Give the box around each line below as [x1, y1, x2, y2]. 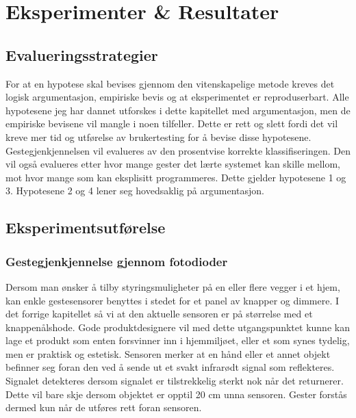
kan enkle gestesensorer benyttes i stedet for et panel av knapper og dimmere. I [5, 293, 340, 307]
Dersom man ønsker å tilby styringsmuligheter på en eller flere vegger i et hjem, [5, 279, 340, 293]
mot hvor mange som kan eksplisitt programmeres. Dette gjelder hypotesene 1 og [5, 170, 346, 184]
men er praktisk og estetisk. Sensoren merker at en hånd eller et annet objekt [5, 346, 331, 361]
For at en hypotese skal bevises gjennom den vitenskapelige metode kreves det [5, 76, 335, 90]
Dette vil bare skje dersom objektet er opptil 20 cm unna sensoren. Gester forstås [5, 387, 347, 401]
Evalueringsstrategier [5, 44, 158, 65]
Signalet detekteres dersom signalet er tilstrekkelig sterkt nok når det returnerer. [5, 374, 344, 388]
